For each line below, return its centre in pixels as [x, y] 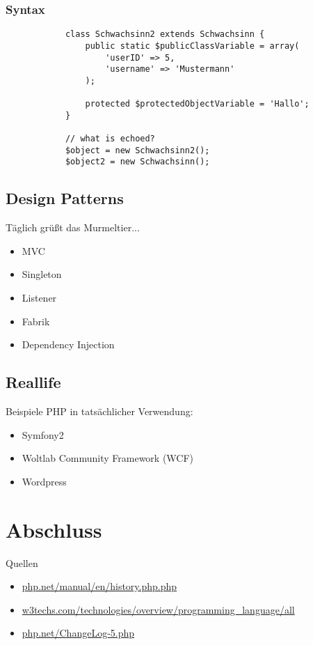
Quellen [22, 562]
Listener [39, 298]
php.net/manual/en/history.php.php [99, 586]
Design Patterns [65, 198]
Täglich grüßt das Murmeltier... [73, 227]
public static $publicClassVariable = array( [192, 46]
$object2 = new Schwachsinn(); [137, 162]
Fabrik [36, 321]
